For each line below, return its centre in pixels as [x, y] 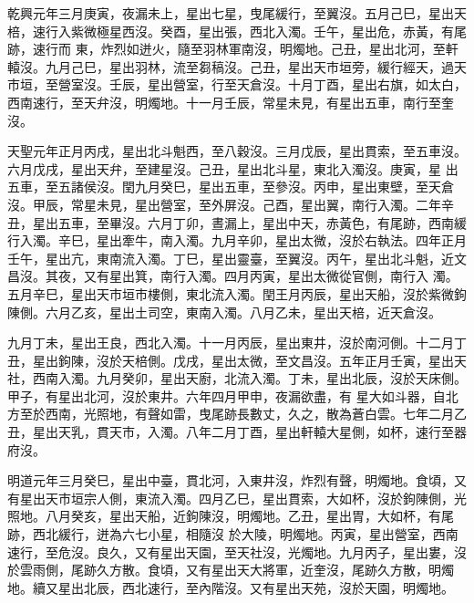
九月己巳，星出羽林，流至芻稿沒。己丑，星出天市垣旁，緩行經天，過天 [256, 66]
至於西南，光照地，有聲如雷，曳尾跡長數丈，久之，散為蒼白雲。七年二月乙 [243, 414]
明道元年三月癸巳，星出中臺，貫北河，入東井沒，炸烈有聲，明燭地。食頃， [231, 480]
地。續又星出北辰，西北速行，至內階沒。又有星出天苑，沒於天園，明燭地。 [231, 587]
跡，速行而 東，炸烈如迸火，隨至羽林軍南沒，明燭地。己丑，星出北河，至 [227, 49]
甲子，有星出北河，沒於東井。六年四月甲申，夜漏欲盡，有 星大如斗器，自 [227, 395]
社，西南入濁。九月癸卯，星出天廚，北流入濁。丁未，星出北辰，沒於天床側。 [237, 378]
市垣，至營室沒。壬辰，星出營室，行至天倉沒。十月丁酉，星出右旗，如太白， [237, 84]
